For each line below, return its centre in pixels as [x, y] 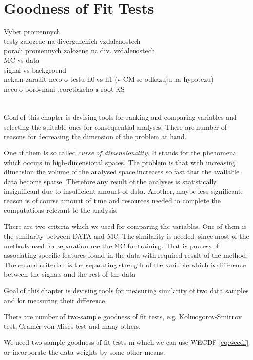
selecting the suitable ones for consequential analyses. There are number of [116, 127]
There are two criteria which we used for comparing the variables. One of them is [125, 226]
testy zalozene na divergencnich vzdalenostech [72, 41]
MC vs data [22, 60]
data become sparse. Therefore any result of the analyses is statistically [110, 181]
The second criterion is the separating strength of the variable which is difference [125, 264]
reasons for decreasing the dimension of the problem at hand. [95, 136]
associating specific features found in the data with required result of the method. [126, 255]
